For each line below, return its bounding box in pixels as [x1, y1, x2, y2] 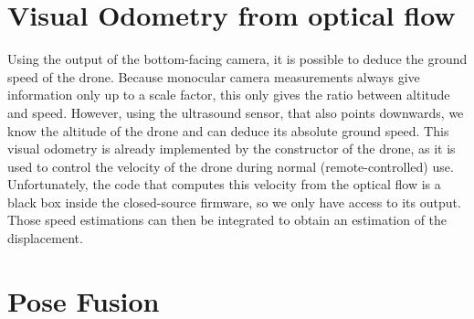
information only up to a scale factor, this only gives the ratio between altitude [7, 85, 450, 104]
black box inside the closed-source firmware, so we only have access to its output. [7, 192, 461, 211]
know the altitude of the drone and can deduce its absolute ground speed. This [7, 121, 449, 140]
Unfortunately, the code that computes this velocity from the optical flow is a [7, 175, 441, 194]
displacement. [7, 229, 83, 248]
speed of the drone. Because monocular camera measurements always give [7, 67, 420, 86]
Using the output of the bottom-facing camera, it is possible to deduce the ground [7, 49, 468, 69]
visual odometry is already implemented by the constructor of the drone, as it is [7, 139, 456, 158]
